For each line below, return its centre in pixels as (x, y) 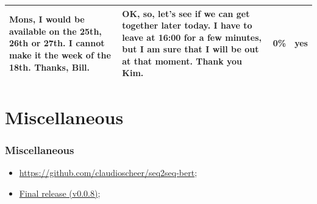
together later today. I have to (187, 25)
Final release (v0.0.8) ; (60, 193)
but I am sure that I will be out (191, 49)
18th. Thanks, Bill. (50, 67)
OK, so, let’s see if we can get (186, 13)
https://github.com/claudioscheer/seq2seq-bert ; (108, 173)
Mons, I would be (47, 19)
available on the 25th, (55, 31)
